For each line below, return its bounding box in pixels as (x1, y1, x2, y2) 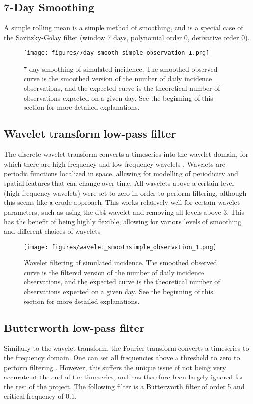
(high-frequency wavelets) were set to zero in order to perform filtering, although (4, 187, 247, 198)
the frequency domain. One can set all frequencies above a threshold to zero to (4, 352, 240, 362)
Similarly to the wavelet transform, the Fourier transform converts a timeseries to (4, 343, 249, 353)
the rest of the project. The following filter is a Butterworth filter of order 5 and (4, 381, 245, 391)
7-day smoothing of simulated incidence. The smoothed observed (24, 64, 218, 74)
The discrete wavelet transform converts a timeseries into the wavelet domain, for (4, 149, 249, 159)
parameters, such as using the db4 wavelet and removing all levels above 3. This (4, 206, 245, 217)
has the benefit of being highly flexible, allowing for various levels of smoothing (4, 216, 242, 227)
